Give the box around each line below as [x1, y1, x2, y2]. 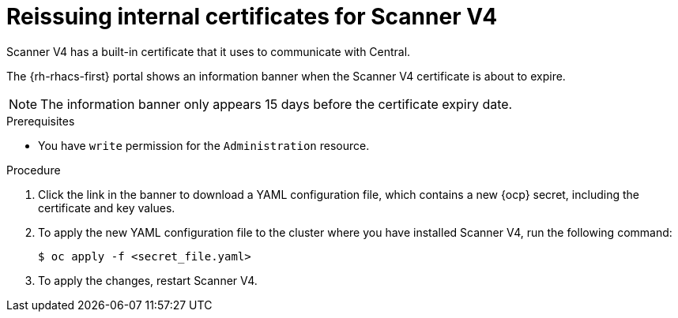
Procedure [6, 163, 61, 177]
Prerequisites [6, 114, 75, 128]
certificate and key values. [38, 200, 175, 215]
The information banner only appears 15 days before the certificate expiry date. [40, 95, 513, 112]
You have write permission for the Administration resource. [38, 138, 370, 152]
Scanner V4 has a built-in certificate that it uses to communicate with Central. [6, 44, 411, 58]
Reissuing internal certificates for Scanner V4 [6, 3, 498, 30]
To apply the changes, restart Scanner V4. [38, 273, 258, 287]
